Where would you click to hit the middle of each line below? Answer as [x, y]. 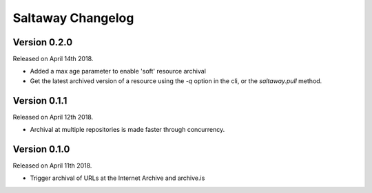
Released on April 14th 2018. [53, 59]
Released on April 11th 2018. [52, 166]
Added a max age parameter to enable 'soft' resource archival [118, 71]
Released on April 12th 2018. [53, 117]
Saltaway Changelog [73, 18]
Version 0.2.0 [43, 42]
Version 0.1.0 [41, 149]
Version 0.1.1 [40, 101]
